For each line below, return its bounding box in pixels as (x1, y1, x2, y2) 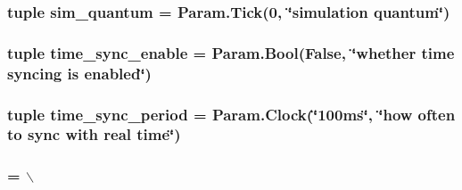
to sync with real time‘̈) (7, 123, 181, 145)
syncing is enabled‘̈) (7, 62, 152, 84)
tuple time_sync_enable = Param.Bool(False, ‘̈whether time (7, 41, 455, 63)
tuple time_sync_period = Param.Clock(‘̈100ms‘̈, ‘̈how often (7, 103, 456, 125)
